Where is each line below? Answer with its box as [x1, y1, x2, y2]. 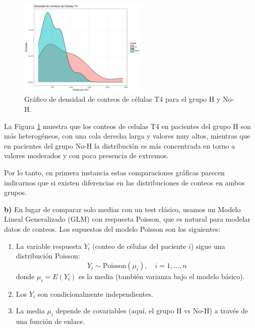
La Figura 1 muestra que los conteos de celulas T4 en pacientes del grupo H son [4, 120, 251, 131]
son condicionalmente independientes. [37, 288, 153, 299]
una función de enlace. [16, 315, 85, 326]
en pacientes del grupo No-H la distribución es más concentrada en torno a [4, 140, 235, 151]
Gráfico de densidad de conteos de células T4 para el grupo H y [24, 94, 221, 104]
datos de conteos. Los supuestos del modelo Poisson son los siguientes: [4, 224, 221, 234]
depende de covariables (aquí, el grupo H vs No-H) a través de [55, 305, 248, 316]
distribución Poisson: [16, 250, 80, 261]
